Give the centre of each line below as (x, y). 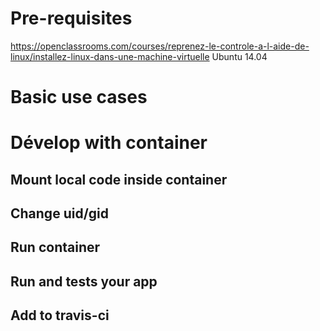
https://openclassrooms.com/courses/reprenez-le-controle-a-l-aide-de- (160, 46)
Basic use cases (79, 97)
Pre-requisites (71, 18)
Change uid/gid (59, 213)
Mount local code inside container (119, 179)
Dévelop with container (109, 143)
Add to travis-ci (60, 315)
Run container (55, 247)
